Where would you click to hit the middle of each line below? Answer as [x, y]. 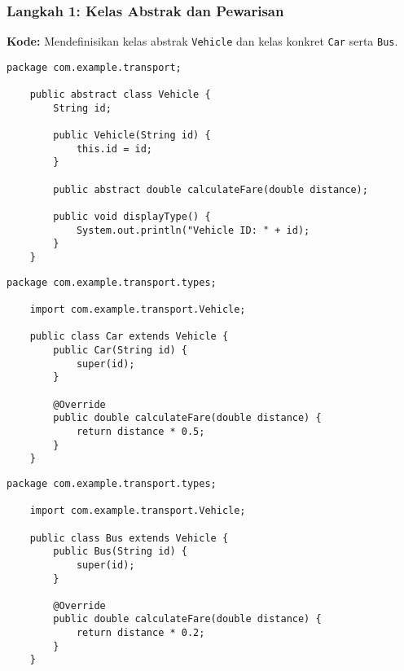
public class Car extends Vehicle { [129, 337]
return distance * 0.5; [141, 431]
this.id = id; [114, 149]
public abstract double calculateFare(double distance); [211, 189]
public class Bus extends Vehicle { [129, 538]
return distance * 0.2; [141, 633]
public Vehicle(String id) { [132, 136]
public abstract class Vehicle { [120, 95]
